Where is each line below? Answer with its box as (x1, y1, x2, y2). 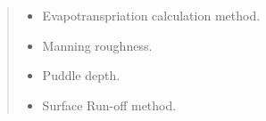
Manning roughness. (42, 36, 153, 54)
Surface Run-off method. (42, 95, 177, 114)
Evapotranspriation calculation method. (42, 6, 261, 24)
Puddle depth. (42, 66, 121, 85)
